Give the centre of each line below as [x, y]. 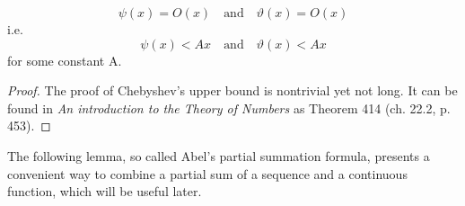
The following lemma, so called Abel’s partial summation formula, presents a [219, 155]
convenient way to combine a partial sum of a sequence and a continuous [207, 173]
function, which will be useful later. [105, 191]
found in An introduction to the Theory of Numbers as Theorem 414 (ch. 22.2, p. [229, 107]
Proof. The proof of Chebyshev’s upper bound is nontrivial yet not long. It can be [232, 90]
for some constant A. [65, 60]
